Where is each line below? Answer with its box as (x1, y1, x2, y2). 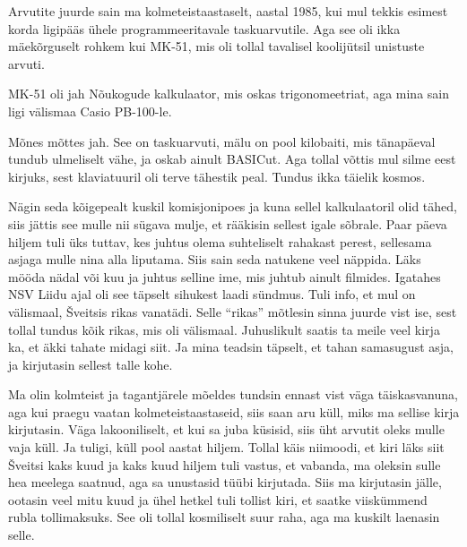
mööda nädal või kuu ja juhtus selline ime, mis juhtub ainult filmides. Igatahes (8, 267, 441, 286)
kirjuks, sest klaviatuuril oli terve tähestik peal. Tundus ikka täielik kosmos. (8, 167, 426, 185)
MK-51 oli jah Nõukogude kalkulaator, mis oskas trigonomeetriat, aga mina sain (8, 84, 449, 103)
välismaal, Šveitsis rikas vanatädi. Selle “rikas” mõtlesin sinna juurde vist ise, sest (8, 302, 457, 321)
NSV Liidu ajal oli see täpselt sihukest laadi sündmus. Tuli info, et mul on (8, 285, 416, 303)
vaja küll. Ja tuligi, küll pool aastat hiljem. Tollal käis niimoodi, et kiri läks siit (8, 438, 445, 457)
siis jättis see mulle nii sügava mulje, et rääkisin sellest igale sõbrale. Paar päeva (8, 214, 447, 233)
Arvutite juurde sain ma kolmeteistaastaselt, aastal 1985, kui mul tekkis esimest (8, 2, 448, 20)
